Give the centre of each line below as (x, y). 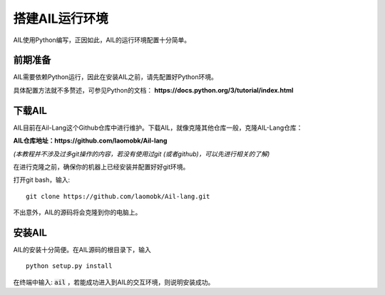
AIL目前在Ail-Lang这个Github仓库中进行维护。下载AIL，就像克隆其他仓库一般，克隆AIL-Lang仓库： (158, 128)
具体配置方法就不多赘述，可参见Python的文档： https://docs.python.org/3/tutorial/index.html (153, 90)
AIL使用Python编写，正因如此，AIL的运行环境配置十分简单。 (102, 40)
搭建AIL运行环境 (61, 19)
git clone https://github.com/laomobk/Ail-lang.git (118, 196)
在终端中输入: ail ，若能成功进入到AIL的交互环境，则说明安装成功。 (114, 282)
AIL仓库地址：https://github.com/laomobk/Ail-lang (90, 141)
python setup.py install (69, 266)
